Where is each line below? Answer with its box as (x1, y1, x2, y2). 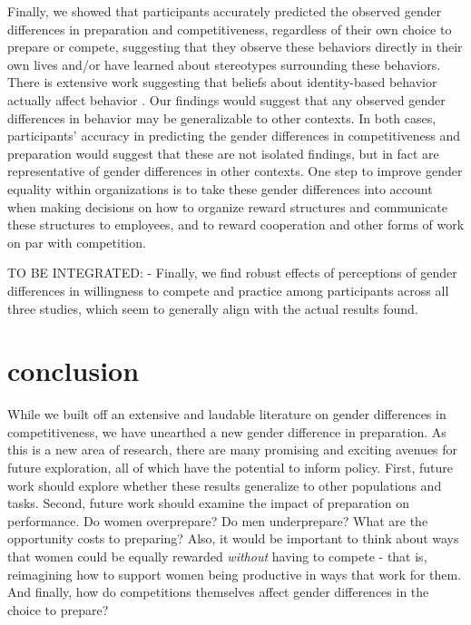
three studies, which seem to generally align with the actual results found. (7, 298, 418, 317)
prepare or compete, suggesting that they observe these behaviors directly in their (7, 37, 463, 56)
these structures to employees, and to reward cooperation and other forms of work (7, 215, 465, 234)
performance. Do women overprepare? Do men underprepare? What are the (7, 511, 428, 530)
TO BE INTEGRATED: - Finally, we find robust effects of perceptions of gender (7, 263, 457, 282)
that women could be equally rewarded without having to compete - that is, (7, 546, 427, 565)
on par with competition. (7, 232, 146, 251)
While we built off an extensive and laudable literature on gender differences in (7, 405, 446, 424)
